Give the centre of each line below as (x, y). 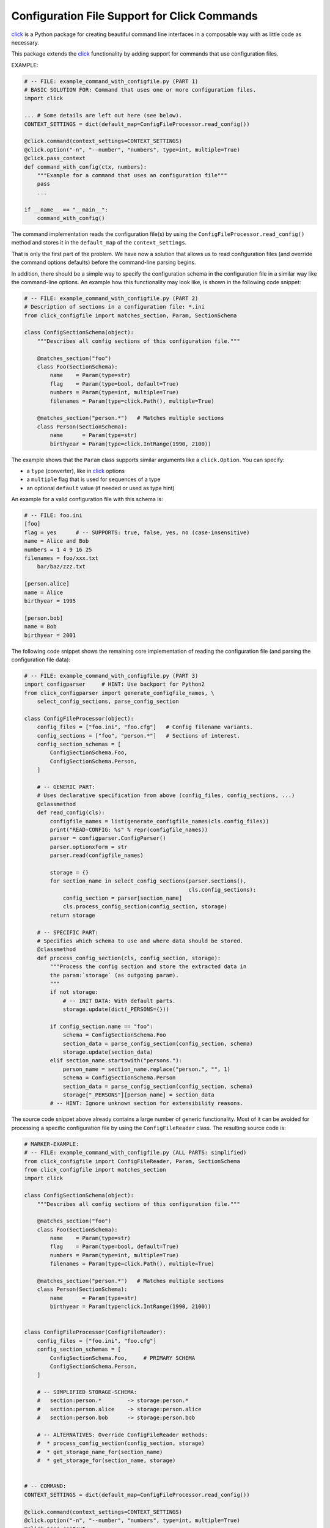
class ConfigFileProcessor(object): (79, 718)
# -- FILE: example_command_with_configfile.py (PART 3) (111, 676)
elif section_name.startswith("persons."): (116, 1061)
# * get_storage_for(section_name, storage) (106, 1460)
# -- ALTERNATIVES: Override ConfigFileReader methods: (123, 1435)
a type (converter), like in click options (76, 471)
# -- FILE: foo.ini (53, 516)
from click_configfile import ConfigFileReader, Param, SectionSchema (132, 1161)
